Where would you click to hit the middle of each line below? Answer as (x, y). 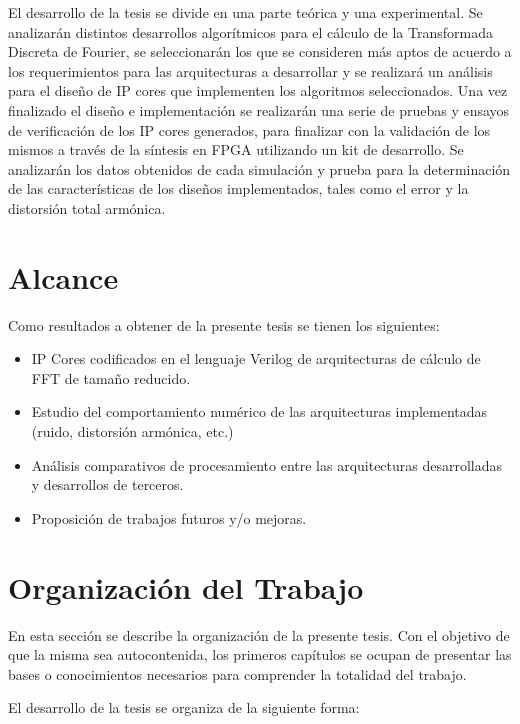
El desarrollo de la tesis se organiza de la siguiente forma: (184, 707)
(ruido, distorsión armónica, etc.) (132, 431)
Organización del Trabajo (186, 586)
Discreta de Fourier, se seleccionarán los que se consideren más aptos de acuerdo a (260, 51)
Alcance (63, 276)
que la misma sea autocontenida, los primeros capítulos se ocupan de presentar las (260, 654)
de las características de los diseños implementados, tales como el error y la (238, 188)
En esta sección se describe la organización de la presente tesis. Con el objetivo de (259, 634)
